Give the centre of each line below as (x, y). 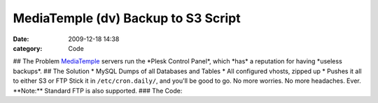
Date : (21, 39)
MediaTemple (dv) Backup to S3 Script (127, 18)
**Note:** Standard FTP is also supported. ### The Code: (98, 90)
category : (28, 48)
